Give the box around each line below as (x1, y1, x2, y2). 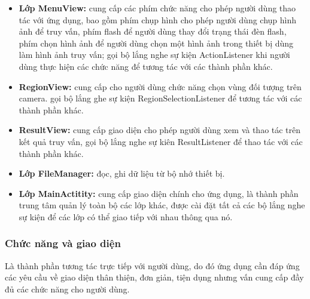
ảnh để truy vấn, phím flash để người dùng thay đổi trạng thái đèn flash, (19, 25, 287, 38)
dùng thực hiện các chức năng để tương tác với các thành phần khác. (19, 60, 273, 72)
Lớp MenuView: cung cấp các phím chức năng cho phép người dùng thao (19, 2, 296, 14)
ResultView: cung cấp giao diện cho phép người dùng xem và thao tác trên (19, 124, 301, 136)
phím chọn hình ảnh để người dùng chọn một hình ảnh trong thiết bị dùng (19, 36, 294, 49)
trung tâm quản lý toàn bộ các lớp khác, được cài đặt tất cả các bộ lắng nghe (19, 199, 305, 211)
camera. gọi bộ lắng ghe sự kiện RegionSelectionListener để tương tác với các (19, 92, 302, 104)
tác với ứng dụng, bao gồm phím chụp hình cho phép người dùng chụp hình (19, 13, 297, 26)
